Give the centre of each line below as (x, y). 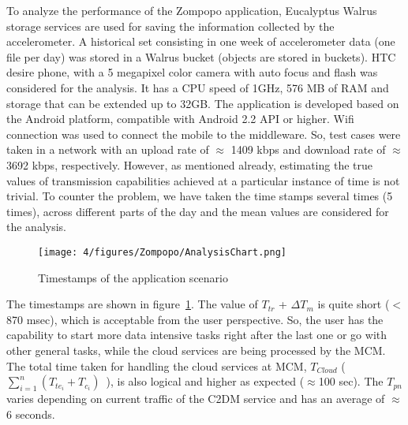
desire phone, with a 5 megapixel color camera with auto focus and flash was (192, 72)
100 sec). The (351, 381)
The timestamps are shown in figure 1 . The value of (132, 304)
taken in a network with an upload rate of (108, 149)
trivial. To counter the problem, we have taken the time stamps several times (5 (200, 196)
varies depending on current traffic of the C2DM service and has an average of (196, 399)
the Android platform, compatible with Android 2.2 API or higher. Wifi (180, 119)
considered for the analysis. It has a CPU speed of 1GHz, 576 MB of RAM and (198, 87)
